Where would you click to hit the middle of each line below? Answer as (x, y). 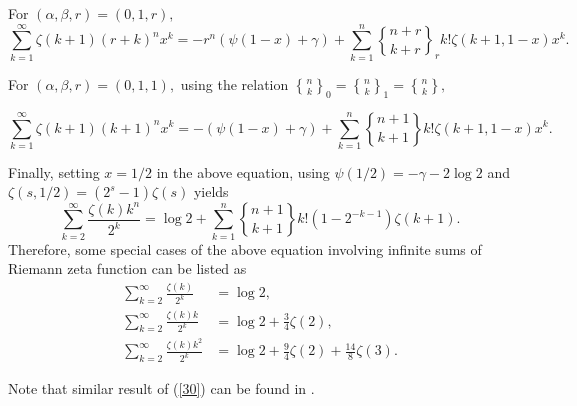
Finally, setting (54, 171)
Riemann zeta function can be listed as (127, 268)
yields (211, 191)
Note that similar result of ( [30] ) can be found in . (161, 388)
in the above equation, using (243, 171)
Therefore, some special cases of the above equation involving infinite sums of (245, 248)
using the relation (234, 83)
